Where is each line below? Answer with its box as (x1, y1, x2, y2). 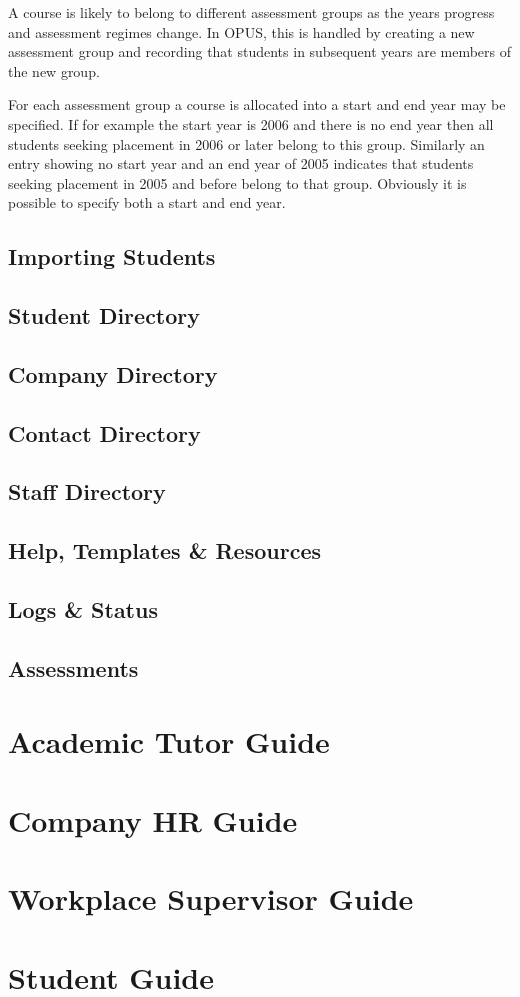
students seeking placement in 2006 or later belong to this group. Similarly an (8, 133, 485, 154)
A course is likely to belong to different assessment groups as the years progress (8, 2, 495, 22)
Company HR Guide (8, 799, 298, 840)
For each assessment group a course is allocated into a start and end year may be (8, 94, 506, 115)
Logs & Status (8, 594, 158, 625)
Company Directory (8, 358, 218, 389)
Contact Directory (8, 417, 201, 448)
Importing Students (8, 241, 216, 272)
